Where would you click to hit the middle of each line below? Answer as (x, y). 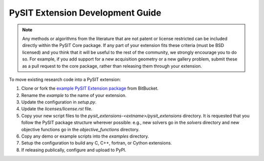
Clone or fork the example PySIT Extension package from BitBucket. (90, 88)
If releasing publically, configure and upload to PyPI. (74, 150)
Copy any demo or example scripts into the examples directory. (85, 136)
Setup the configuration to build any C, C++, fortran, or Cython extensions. (97, 143)
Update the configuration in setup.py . (59, 102)
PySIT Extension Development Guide (85, 13)
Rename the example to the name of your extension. (74, 95)
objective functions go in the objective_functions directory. (80, 129)
